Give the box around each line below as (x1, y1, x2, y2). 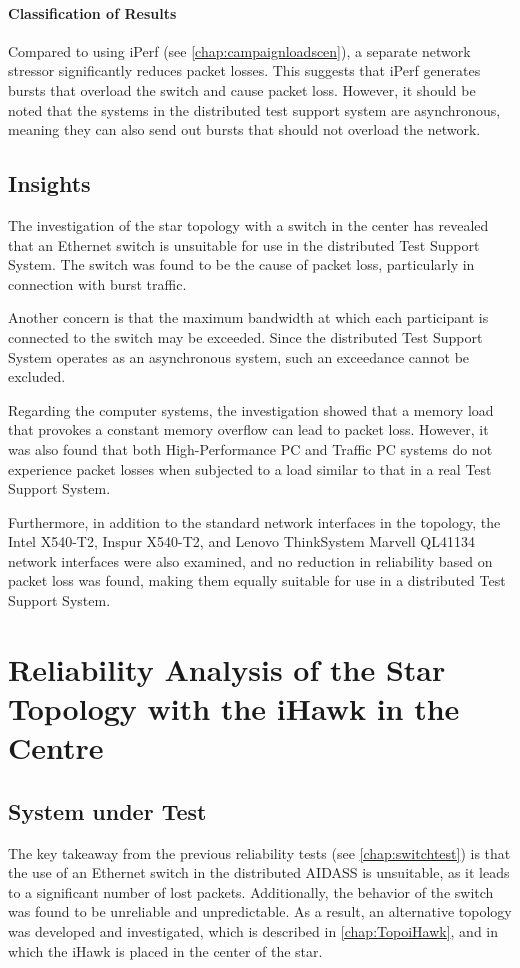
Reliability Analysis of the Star (8, 648, 446, 689)
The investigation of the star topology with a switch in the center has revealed (8, 214, 489, 235)
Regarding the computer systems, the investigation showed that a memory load (8, 399, 494, 420)
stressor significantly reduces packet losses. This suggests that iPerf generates (8, 60, 481, 81)
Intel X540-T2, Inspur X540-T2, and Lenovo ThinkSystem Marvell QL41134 (8, 531, 475, 552)
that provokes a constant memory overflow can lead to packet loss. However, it (8, 419, 489, 440)
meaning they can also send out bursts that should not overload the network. (8, 119, 481, 140)
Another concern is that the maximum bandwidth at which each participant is (8, 307, 489, 328)
